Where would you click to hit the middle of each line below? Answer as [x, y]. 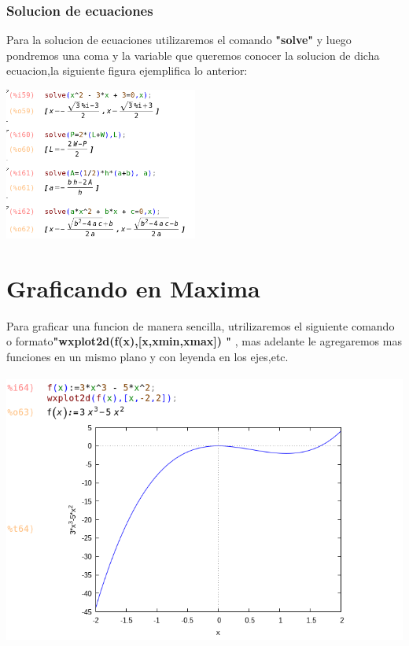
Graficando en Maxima [133, 288]
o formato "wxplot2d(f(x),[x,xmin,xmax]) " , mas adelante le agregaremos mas [204, 341]
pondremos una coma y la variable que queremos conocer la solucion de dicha [193, 55]
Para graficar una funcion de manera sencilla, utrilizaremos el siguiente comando [201, 325]
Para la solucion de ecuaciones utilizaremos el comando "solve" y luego [179, 40]
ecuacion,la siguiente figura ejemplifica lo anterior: [127, 70]
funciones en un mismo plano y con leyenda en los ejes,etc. [147, 356]
